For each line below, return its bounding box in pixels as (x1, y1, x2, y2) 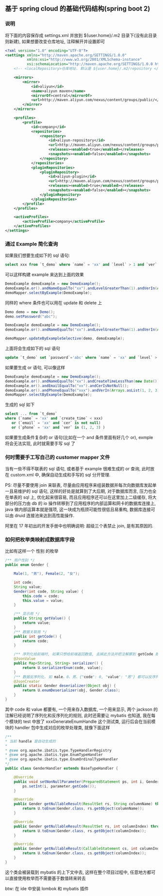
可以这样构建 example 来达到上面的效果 (5, 272, 84, 278)
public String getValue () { (14, 616, 70, 621)
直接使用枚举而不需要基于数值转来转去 (9, 875, 86, 881)
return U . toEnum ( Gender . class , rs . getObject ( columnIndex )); (22, 828, 147, 833)
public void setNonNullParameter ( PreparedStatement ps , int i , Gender (14, 779, 160, 784)
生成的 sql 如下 (5, 402, 35, 407)
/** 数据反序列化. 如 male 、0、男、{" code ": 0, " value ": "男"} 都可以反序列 (14, 674, 159, 679)
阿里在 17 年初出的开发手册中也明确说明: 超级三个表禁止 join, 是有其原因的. (5, 523, 154, 529)
